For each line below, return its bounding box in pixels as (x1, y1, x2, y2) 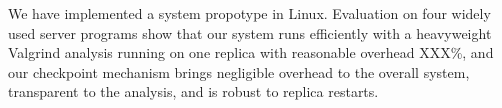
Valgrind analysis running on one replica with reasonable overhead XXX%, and (8, 42, 494, 63)
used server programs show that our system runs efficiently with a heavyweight (8, 22, 492, 43)
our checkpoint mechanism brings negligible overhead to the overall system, (8, 61, 470, 82)
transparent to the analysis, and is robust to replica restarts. (8, 81, 379, 102)
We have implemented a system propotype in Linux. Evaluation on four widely (8, 3, 491, 23)
